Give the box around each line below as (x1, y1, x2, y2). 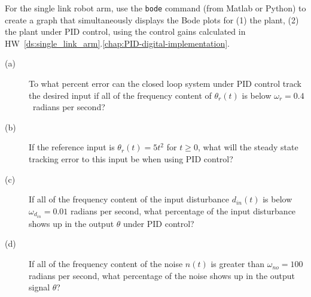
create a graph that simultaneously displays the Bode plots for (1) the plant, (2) (5, 13, 299, 26)
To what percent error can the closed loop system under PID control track (29, 77, 301, 90)
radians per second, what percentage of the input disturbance (71, 204, 296, 217)
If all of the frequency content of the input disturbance (29, 193, 230, 205)
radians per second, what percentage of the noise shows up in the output (29, 269, 295, 281)
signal (29, 281, 50, 293)
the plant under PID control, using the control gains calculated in (5, 25, 246, 38)
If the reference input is (29, 141, 115, 153)
